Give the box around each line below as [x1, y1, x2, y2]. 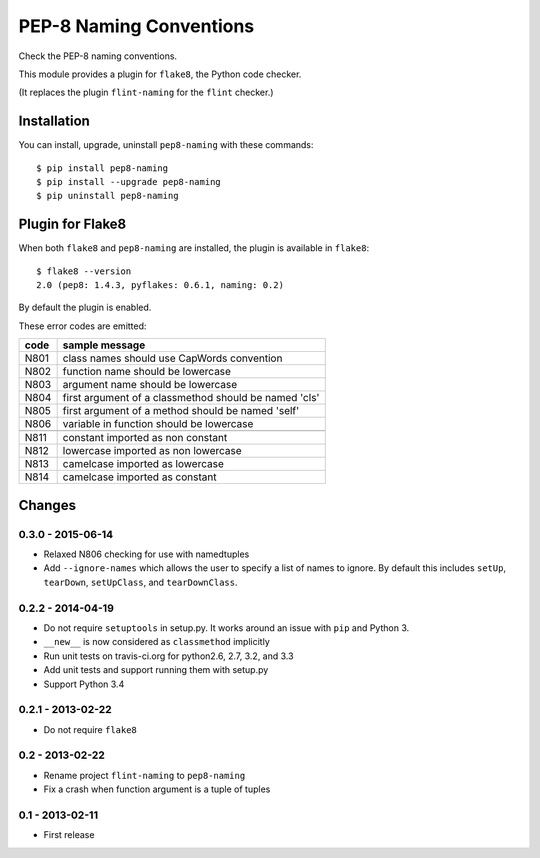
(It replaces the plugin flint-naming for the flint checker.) [18, 86, 274, 99]
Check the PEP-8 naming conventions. [18, 50, 178, 62]
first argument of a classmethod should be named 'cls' [62, 391, 320, 405]
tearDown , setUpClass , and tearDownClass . [43, 576, 238, 588]
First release [43, 829, 95, 841]
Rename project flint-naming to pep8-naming [43, 769, 246, 781]
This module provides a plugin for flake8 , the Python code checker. [18, 68, 302, 80]
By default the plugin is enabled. [18, 301, 152, 314]
